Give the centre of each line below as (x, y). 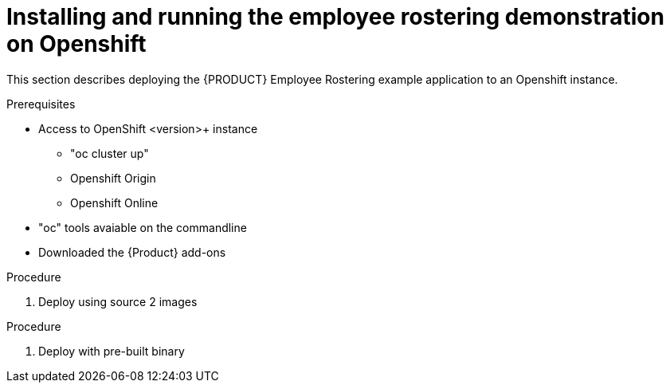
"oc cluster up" (110, 153)
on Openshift (76, 44)
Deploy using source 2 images (118, 301)
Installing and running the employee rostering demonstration (335, 17)
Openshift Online (114, 202)
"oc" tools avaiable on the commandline (143, 227)
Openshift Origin (113, 178)
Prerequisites (41, 104)
